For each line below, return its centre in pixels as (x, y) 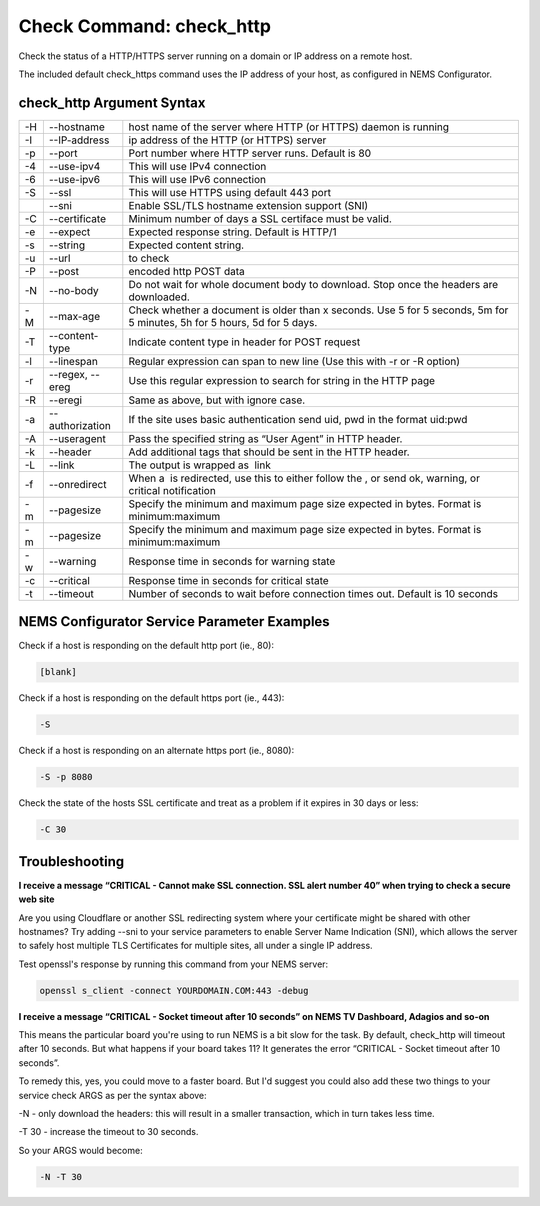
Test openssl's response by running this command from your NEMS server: (173, 964)
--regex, (68, 374)
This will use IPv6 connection (197, 179)
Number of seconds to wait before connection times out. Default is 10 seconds (313, 593)
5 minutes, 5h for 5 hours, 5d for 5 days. (223, 322)
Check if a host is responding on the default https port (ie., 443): (151, 698)
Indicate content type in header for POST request (244, 342)
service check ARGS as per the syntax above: (112, 1095)
